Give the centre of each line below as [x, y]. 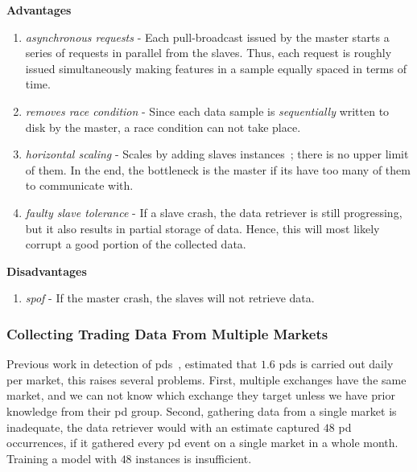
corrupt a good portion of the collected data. [136, 244]
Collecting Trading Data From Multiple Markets [167, 333]
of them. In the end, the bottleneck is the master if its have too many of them [218, 169]
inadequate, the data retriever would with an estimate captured [163, 427]
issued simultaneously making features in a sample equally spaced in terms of [216, 68]
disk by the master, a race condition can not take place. [163, 127]
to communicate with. [79, 185]
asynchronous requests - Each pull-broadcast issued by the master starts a [207, 37]
